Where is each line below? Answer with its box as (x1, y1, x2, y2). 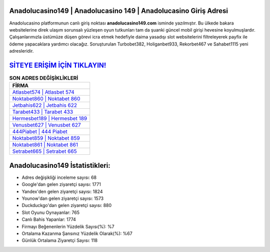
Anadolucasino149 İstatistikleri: (9, 161, 111, 170)
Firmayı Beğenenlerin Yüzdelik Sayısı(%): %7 (21, 223, 114, 229)
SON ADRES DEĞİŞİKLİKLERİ (9, 75, 78, 82)
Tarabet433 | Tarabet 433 (12, 108, 73, 115)
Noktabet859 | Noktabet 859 (12, 135, 80, 142)
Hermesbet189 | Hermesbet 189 (12, 115, 87, 122)
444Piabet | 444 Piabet (12, 128, 67, 135)
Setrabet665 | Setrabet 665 (12, 148, 77, 155)
